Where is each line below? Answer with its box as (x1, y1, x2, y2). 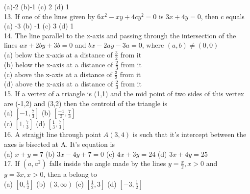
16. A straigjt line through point (4, 129, 101, 139)
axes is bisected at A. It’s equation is (4, 139, 115, 149)
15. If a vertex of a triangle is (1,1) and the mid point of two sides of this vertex (4, 88, 245, 99)
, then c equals (200, 11, 245, 21)
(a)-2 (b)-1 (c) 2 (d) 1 (4, 1, 69, 11)
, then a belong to (43, 169, 97, 179)
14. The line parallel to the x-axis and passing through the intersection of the (4, 30, 236, 40)
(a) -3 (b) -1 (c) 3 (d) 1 (4, 21, 74, 31)
